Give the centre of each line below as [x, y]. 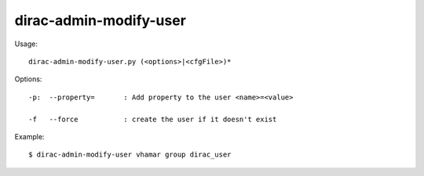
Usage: [26, 44]
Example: [29, 136]
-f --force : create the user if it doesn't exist [153, 119]
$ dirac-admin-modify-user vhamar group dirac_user [130, 155]
